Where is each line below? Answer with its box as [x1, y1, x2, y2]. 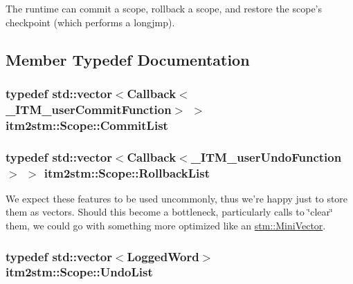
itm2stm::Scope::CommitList [6, 116, 168, 133]
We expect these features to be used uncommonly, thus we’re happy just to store [6, 191, 348, 205]
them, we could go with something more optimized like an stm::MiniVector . [6, 218, 326, 232]
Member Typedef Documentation [6, 48, 250, 70]
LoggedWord [127, 247, 199, 265]
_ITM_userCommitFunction [6, 100, 172, 117]
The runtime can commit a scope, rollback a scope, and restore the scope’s [6, 1, 323, 15]
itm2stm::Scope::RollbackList [44, 164, 210, 181]
